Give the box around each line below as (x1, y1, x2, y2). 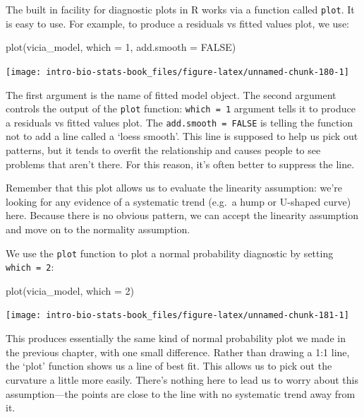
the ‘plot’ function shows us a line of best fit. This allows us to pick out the (6, 358, 332, 373)
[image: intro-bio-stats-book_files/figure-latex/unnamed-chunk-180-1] (6, 66, 349, 77)
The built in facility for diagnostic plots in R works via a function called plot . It (6, 2, 355, 16)
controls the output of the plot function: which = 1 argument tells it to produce (6, 101, 356, 116)
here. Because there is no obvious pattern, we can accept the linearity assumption (6, 208, 359, 223)
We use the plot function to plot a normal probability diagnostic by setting (6, 245, 334, 260)
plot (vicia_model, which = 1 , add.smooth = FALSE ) (6, 40, 236, 54)
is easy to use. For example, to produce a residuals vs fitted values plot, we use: (6, 16, 349, 30)
